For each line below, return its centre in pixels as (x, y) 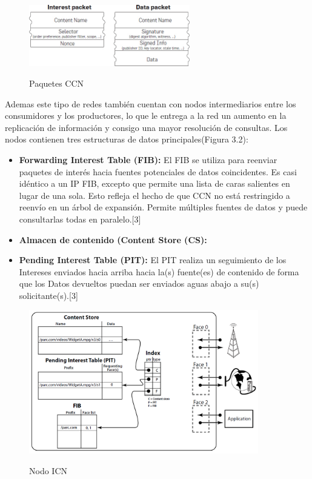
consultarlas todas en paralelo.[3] (80, 219)
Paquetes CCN (57, 83)
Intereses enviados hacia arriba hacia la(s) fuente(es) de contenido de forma (159, 271)
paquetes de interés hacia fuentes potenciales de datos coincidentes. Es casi (158, 171)
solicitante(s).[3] (48, 295)
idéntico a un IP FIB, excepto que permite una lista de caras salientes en (154, 183)
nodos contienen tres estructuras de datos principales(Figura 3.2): (127, 139)
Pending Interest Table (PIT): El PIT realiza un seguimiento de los (153, 260)
